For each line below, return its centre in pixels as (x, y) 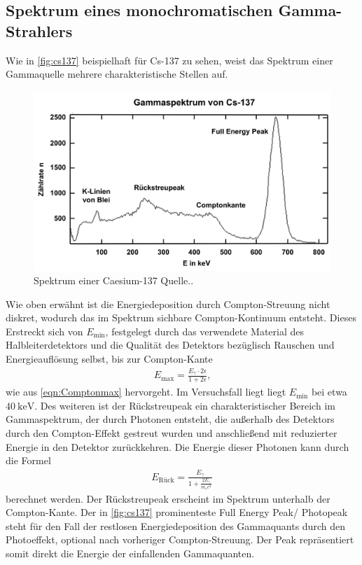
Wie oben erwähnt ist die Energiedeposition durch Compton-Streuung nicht (168, 304)
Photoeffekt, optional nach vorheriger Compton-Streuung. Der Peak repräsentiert (180, 539)
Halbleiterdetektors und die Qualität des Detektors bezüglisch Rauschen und (170, 345)
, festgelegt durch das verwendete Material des (205, 331)
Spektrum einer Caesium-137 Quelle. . (114, 280)
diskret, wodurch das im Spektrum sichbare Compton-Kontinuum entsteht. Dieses (181, 318)
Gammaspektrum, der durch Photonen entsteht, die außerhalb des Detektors (170, 419)
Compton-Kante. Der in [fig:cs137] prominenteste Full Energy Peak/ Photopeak (177, 512)
